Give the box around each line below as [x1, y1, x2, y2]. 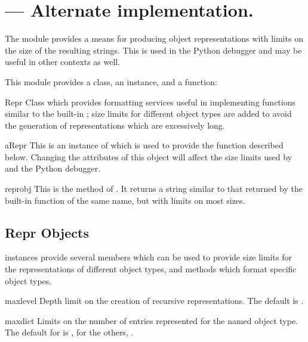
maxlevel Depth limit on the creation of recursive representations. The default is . [5, 294, 304, 307]
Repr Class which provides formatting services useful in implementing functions [5, 95, 296, 108]
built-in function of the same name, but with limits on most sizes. [5, 194, 245, 206]
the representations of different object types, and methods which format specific [5, 263, 297, 275]
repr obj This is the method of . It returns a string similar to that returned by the [5, 182, 303, 195]
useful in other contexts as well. [5, 55, 121, 68]
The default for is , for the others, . [5, 326, 134, 338]
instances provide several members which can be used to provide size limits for [5, 251, 292, 263]
